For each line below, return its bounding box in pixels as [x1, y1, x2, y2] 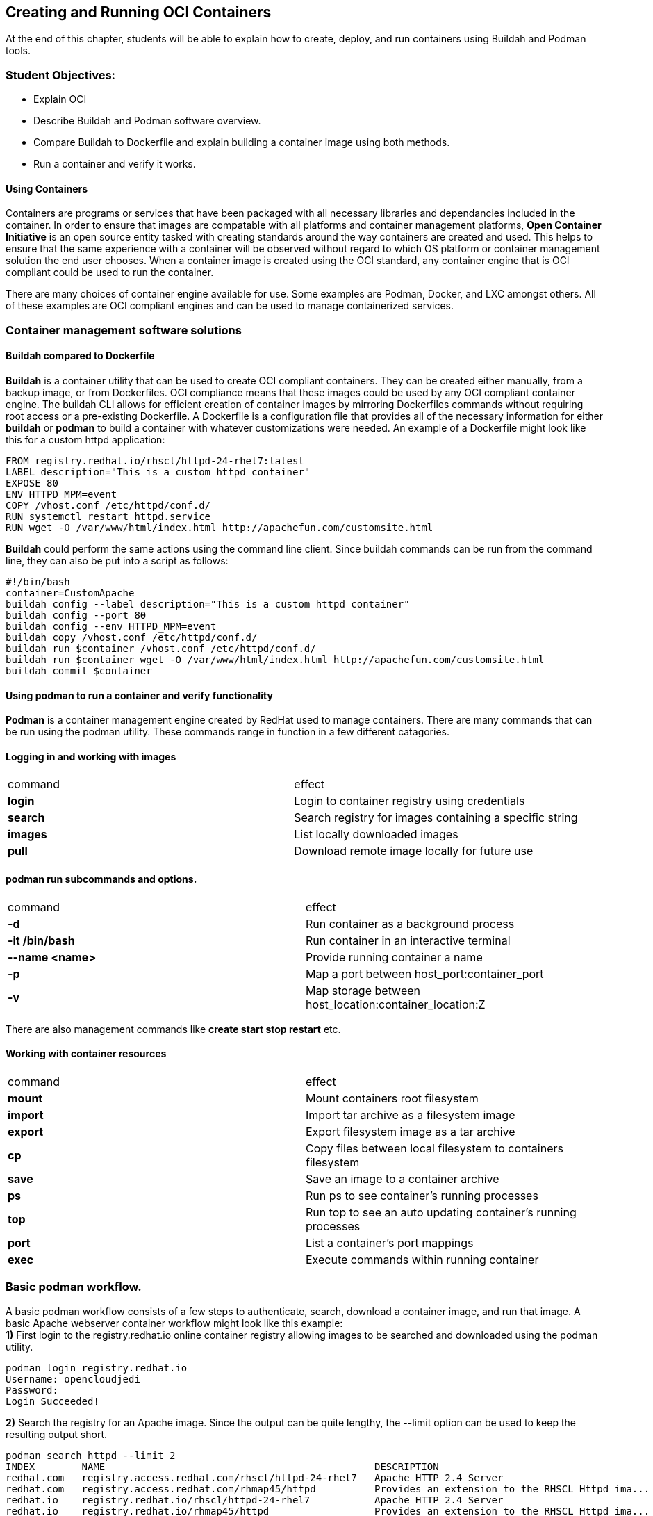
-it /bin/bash [8, 933, 75, 947]
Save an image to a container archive [306, 1171, 499, 1186]
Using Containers [6, 182, 88, 195]
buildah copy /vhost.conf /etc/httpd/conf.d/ [6, 631, 258, 643]
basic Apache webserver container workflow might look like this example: [6, 1317, 343, 1329]
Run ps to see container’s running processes [306, 1188, 538, 1203]
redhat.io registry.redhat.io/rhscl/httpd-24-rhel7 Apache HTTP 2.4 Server [6, 1494, 504, 1506]
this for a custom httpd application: [6, 433, 165, 446]
